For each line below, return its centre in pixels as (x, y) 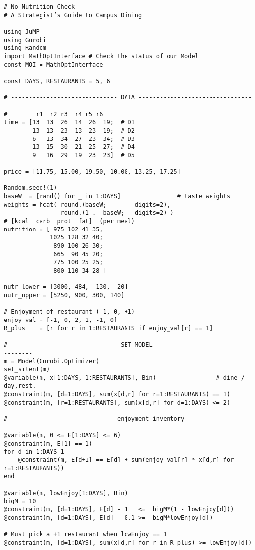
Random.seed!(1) (31, 188)
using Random (25, 48)
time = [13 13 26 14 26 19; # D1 (69, 122)
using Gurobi (25, 40)
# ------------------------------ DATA (69, 98)
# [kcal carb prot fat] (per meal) (69, 221)
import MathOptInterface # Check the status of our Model (101, 56)
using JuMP (22, 31)
